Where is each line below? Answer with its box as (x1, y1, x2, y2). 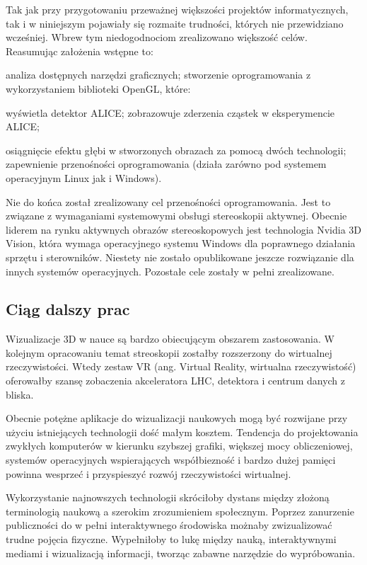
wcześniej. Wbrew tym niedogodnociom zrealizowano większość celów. (6, 30, 308, 45)
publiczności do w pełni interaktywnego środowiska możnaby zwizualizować (6, 518, 332, 532)
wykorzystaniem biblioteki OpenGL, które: (6, 81, 191, 96)
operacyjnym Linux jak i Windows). (6, 170, 162, 185)
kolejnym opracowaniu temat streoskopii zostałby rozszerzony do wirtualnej (6, 345, 332, 360)
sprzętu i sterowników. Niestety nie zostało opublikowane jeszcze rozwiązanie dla (6, 249, 354, 264)
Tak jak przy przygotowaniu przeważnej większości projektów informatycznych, (6, 2, 349, 16)
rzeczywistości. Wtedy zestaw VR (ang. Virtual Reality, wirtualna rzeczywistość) (6, 359, 356, 374)
